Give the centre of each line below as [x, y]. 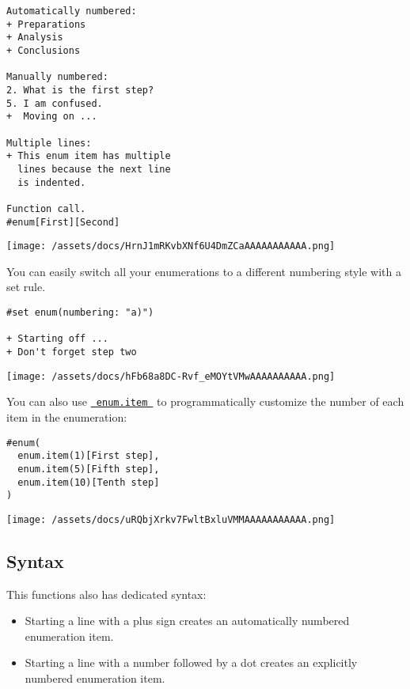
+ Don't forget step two [72, 352]
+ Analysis [35, 38]
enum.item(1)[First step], [89, 456]
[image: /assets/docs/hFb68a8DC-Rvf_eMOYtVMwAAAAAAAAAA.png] [171, 376]
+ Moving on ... [52, 117]
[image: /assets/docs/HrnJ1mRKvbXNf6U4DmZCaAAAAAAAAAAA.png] [171, 246]
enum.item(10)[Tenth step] [89, 482]
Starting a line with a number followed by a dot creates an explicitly [191, 662]
